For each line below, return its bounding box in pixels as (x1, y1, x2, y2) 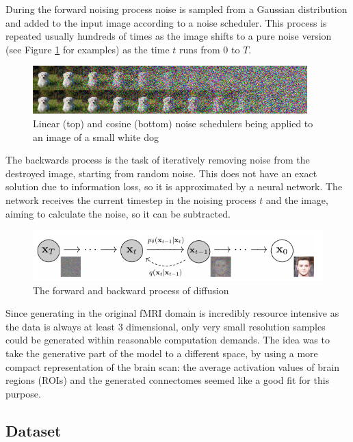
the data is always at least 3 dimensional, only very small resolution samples (5, 319, 326, 333)
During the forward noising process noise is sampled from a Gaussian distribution (5, 2, 348, 16)
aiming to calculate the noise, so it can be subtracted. (5, 206, 231, 220)
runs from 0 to (179, 42, 240, 56)
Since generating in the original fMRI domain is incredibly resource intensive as (5, 306, 339, 320)
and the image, (265, 192, 328, 207)
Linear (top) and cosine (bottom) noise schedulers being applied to (33, 116, 313, 130)
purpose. (5, 386, 41, 400)
